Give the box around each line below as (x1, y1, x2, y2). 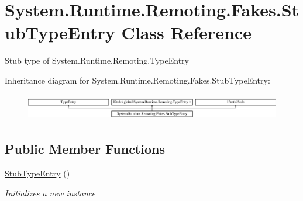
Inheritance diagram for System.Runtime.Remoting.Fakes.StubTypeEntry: (5, 74, 270, 86)
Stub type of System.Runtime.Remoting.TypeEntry (5, 54, 189, 67)
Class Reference (121, 20, 252, 44)
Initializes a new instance (5, 186, 95, 199)
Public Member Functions (5, 140, 165, 158)
